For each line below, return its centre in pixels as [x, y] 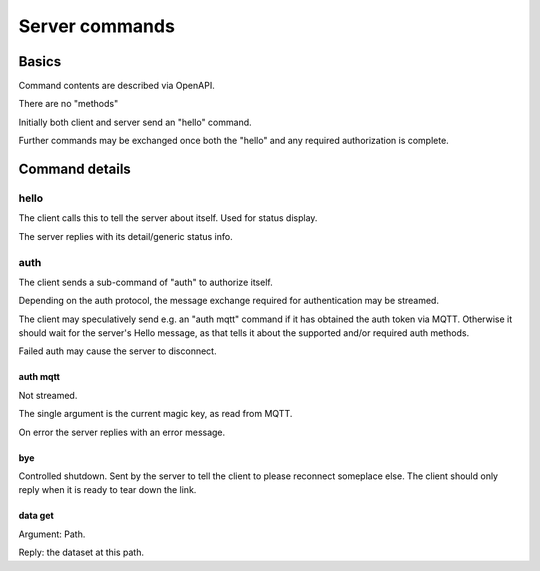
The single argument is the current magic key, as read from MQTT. [155, 414]
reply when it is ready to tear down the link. [107, 490]
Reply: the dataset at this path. [81, 552]
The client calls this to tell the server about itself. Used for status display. [168, 218]
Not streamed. [48, 395]
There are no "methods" [68, 104]
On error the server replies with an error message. [122, 432]
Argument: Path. [52, 534]
